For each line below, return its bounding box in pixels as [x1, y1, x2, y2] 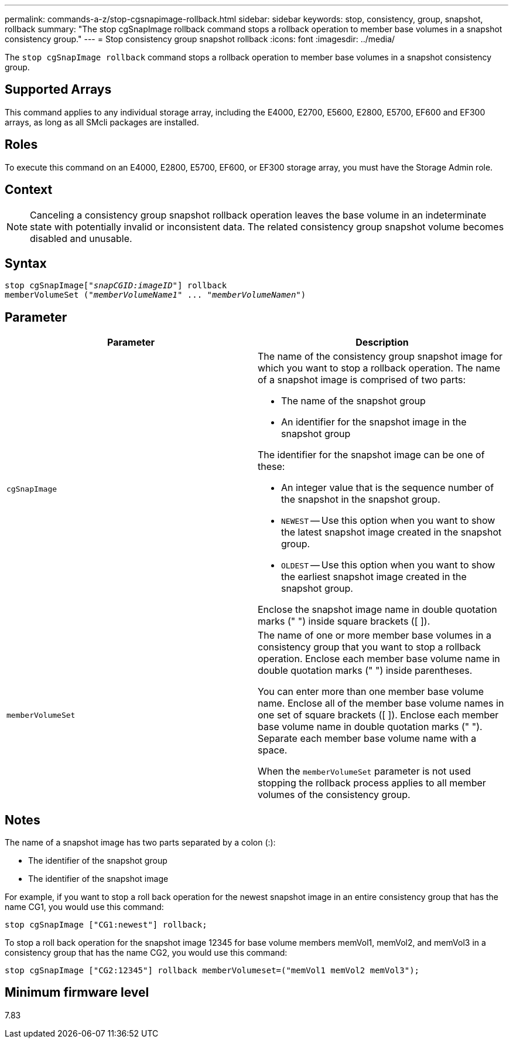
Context [5, 182, 53, 197]
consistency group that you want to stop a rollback [258, 641, 481, 653]
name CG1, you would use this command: [5, 902, 164, 912]
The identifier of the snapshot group [28, 855, 167, 866]
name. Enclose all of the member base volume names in [258, 697, 504, 710]
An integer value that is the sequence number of [281, 482, 494, 494]
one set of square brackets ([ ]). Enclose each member [258, 709, 499, 721]
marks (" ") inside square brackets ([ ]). [258, 615, 430, 628]
